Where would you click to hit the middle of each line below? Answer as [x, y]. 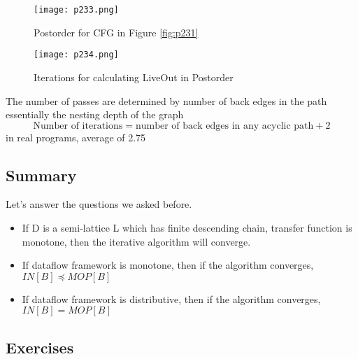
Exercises [40, 347]
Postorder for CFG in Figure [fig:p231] [116, 32]
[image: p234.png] [76, 55]
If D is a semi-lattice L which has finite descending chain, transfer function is [187, 228]
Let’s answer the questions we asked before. [99, 204]
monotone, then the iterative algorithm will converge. [136, 241]
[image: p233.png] [76, 10]
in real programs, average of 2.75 [76, 137]
